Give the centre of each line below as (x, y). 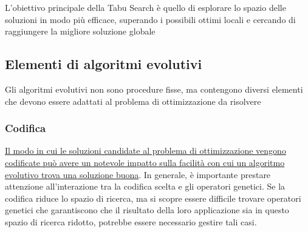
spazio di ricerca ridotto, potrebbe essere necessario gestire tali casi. (131, 221)
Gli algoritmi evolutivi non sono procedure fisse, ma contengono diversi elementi (154, 89)
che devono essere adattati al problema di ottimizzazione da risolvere (133, 101)
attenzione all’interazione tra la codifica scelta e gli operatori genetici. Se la (145, 186)
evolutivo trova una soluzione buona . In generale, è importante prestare (138, 174)
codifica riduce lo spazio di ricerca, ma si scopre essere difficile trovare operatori (153, 198)
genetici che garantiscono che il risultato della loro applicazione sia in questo (147, 210)
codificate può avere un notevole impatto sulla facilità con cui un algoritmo (145, 162)
